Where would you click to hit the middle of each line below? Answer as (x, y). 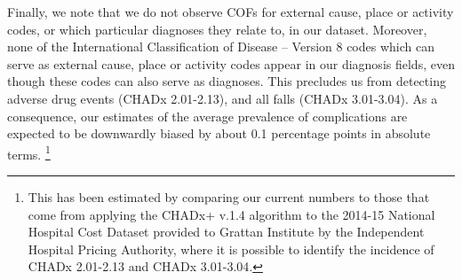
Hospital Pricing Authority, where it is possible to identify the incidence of (231, 249)
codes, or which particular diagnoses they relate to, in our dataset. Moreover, (217, 29)
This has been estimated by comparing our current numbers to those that (229, 197)
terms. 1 (29, 152)
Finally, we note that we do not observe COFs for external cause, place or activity (231, 12)
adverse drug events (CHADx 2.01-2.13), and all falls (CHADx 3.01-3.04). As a (223, 98)
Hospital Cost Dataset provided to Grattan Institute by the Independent (226, 232)
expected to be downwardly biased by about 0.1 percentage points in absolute (219, 133)
